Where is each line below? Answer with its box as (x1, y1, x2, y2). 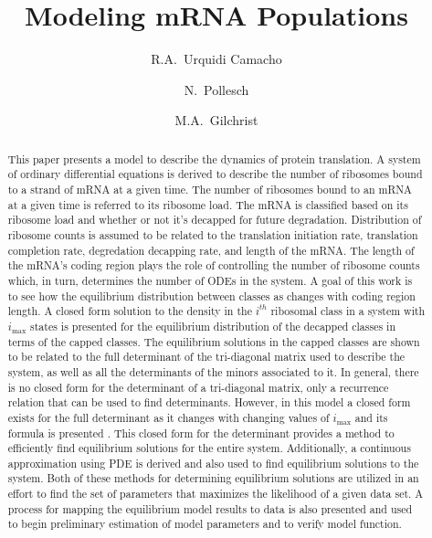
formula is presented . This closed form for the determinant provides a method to (7, 425, 395, 440)
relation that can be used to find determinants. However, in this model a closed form (7, 395, 411, 410)
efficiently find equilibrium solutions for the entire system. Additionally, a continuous (7, 440, 411, 456)
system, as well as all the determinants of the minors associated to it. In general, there (7, 364, 419, 379)
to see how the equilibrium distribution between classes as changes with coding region (7, 288, 416, 303)
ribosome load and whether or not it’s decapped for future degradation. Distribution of (7, 212, 422, 227)
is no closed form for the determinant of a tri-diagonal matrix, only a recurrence (7, 379, 389, 395)
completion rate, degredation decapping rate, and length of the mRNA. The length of (7, 242, 415, 258)
